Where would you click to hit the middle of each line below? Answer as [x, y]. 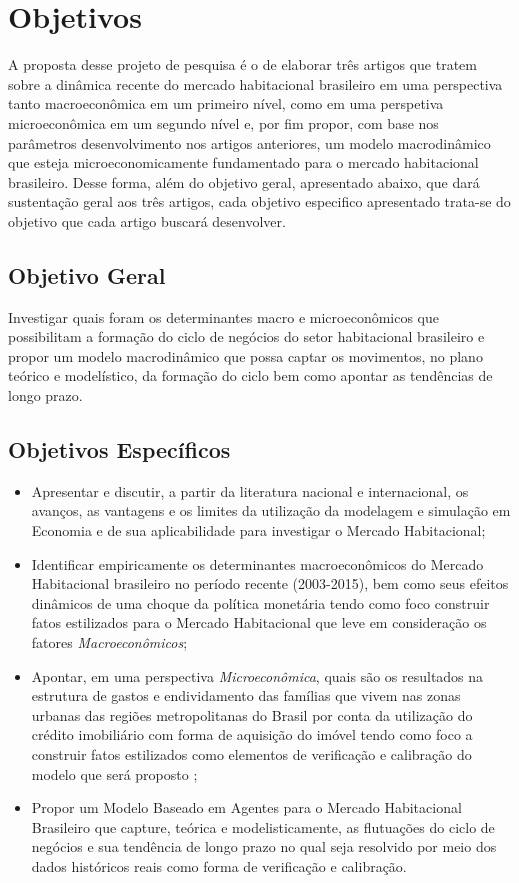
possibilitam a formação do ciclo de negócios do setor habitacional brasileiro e [246, 336]
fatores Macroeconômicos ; [109, 642]
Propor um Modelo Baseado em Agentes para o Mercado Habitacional [246, 807]
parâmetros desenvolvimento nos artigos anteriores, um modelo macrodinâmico [249, 142]
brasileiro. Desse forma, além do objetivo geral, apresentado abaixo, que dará [244, 181]
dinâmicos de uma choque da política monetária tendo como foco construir [260, 602]
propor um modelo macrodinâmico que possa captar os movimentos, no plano [245, 355]
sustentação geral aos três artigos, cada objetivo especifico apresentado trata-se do [259, 201]
